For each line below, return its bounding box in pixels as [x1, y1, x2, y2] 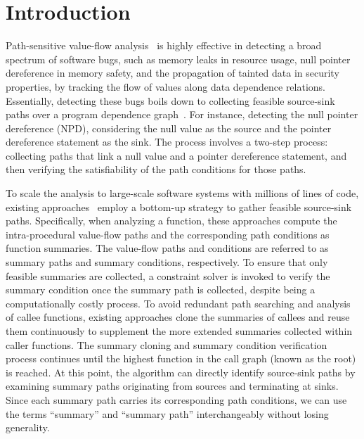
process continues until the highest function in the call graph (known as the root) [6, 351, 356, 366]
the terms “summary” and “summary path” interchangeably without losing [6, 406, 329, 421]
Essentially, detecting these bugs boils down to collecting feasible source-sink [6, 93, 335, 108]
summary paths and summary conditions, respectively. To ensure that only [6, 255, 328, 269]
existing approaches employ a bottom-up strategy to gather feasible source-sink [6, 199, 352, 214]
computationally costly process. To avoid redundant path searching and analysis [6, 295, 351, 310]
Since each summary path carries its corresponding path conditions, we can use [6, 392, 347, 407]
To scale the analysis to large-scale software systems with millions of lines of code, [6, 186, 359, 201]
